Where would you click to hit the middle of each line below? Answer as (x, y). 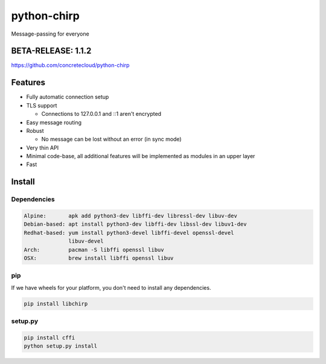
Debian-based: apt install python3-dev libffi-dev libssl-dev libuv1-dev (135, 224)
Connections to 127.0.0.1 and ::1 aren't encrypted (101, 114)
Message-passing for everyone (50, 34)
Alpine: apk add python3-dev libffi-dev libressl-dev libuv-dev (131, 216)
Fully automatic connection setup (68, 97)
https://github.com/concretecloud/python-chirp (70, 65)
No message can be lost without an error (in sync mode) (111, 139)
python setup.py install (61, 346)
